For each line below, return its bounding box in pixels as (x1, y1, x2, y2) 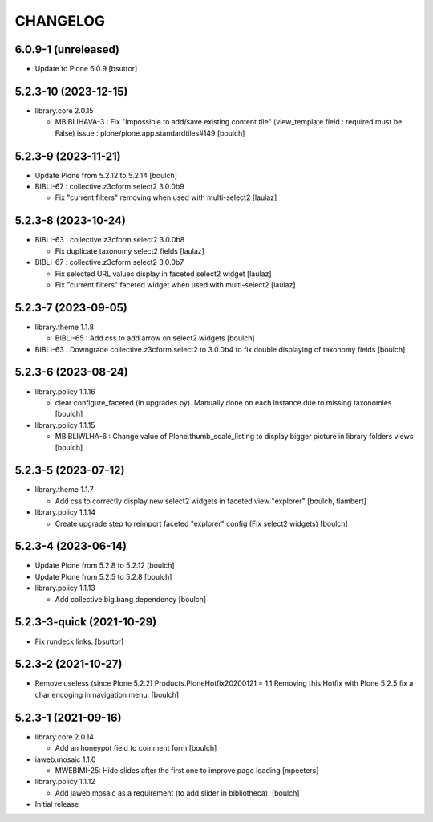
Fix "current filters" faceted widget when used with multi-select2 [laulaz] (55, 279, 296, 289)
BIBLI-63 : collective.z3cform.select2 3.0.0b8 (34, 235, 185, 245)
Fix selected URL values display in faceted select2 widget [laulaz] (55, 269, 272, 279)
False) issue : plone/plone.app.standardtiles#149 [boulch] (55, 128, 245, 138)
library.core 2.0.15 (34, 105, 94, 116)
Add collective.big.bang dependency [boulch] (55, 594, 207, 604)
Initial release (34, 800, 79, 809)
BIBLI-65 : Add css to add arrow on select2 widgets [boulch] (55, 333, 256, 343)
